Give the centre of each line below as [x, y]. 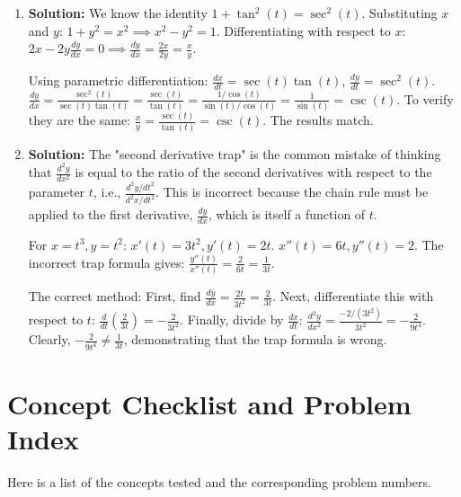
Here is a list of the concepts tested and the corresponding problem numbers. [219, 481]
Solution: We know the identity [118, 13]
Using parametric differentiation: [118, 80]
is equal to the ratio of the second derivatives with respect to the [253, 172]
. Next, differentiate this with [353, 296]
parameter [57, 192]
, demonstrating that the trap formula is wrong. [255, 339]
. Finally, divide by [232, 319]
